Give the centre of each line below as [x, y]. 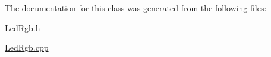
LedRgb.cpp [27, 47]
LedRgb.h [23, 27]
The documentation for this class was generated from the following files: [136, 8]
